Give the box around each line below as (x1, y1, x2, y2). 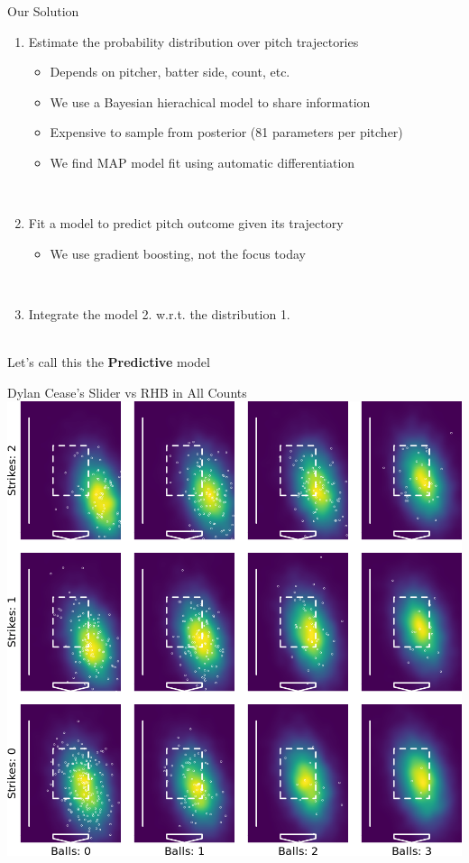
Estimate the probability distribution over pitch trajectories (28, 32, 359, 50)
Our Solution (7, 2, 79, 20)
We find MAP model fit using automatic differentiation (50, 152, 355, 171)
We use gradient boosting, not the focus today (50, 243, 306, 262)
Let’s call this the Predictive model (7, 353, 210, 372)
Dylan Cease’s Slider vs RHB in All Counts (7, 382, 247, 401)
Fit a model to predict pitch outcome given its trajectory (28, 214, 344, 233)
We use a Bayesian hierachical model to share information (50, 92, 371, 111)
